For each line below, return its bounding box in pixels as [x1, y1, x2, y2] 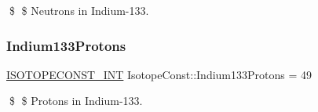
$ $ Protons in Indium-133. [9, 92, 143, 109]
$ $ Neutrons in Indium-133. [9, 2, 149, 18]
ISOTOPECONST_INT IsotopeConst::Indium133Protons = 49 [6, 66, 313, 82]
